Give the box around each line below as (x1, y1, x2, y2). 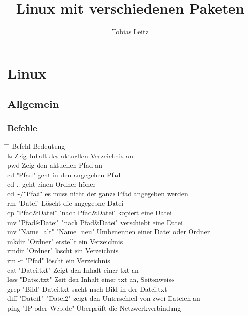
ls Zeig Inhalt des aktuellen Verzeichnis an (7, 150, 134, 160)
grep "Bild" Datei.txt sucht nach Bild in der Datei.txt (7, 283, 167, 294)
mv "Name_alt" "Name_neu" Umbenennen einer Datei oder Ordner (7, 227, 210, 237)
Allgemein (7, 96, 59, 111)
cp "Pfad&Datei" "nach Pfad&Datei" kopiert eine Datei (7, 208, 172, 218)
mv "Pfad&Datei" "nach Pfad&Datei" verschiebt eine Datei (7, 217, 183, 227)
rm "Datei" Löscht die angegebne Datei (7, 198, 124, 208)
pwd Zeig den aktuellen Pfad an (7, 160, 103, 170)
